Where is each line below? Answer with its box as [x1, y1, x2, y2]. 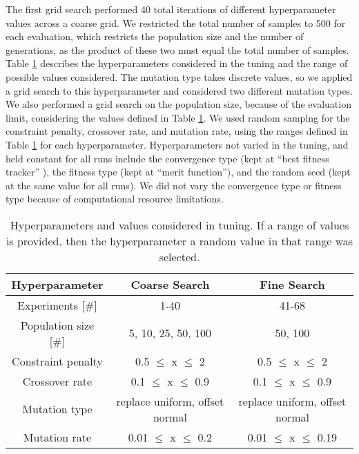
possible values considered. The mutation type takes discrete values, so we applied [6, 69, 353, 84]
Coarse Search [130, 276, 210, 292]
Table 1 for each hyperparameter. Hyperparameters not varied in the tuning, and [6, 137, 349, 151]
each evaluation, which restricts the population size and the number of [6, 29, 304, 44]
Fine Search [260, 276, 325, 292]
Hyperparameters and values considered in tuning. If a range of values [10, 216, 349, 233]
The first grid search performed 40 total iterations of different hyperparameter [6, 2, 336, 16]
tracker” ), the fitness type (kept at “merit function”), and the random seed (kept [6, 164, 351, 179]
